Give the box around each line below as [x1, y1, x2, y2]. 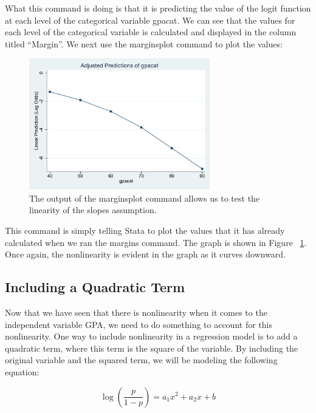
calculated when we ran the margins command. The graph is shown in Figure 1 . [5, 236, 307, 248]
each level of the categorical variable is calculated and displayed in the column [5, 26, 297, 38]
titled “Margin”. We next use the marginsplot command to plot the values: [5, 37, 283, 50]
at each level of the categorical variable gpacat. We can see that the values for [5, 13, 295, 26]
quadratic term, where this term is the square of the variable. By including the [5, 341, 298, 354]
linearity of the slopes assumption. [29, 203, 157, 216]
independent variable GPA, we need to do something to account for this [5, 318, 272, 330]
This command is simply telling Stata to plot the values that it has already [5, 224, 285, 236]
